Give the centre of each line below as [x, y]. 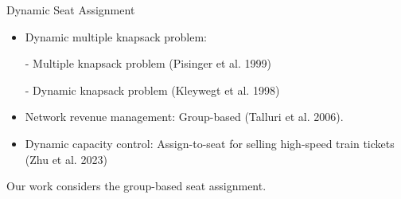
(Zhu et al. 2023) [66, 159]
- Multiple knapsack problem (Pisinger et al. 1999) [148, 63]
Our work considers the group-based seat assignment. [136, 186]
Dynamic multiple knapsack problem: [116, 36]
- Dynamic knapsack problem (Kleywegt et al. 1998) [152, 90]
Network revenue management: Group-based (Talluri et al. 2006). [184, 117]
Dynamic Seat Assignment [71, 10]
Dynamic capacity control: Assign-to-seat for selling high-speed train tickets [210, 143]
